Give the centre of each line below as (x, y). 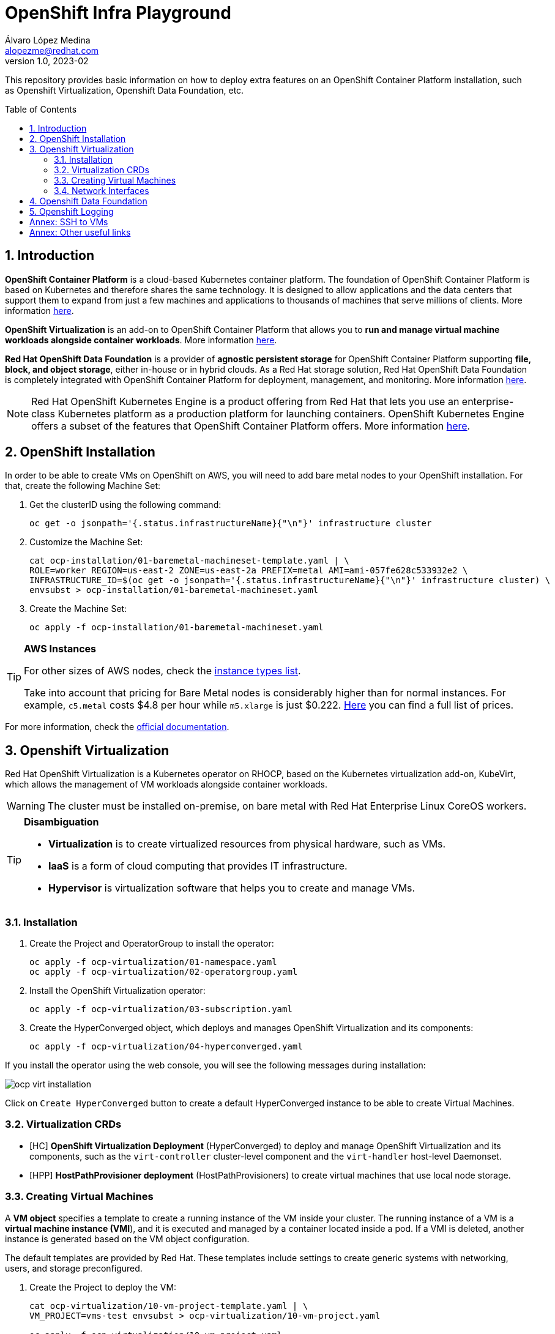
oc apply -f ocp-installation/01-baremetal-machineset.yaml (177, 628)
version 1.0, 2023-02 (47, 61)
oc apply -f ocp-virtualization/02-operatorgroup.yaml (164, 972)
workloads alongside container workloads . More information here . (141, 340)
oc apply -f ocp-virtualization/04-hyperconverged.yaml (166, 1047)
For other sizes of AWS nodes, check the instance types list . (162, 671)
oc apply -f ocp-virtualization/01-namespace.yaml (153, 962)
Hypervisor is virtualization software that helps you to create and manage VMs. (232, 888)
